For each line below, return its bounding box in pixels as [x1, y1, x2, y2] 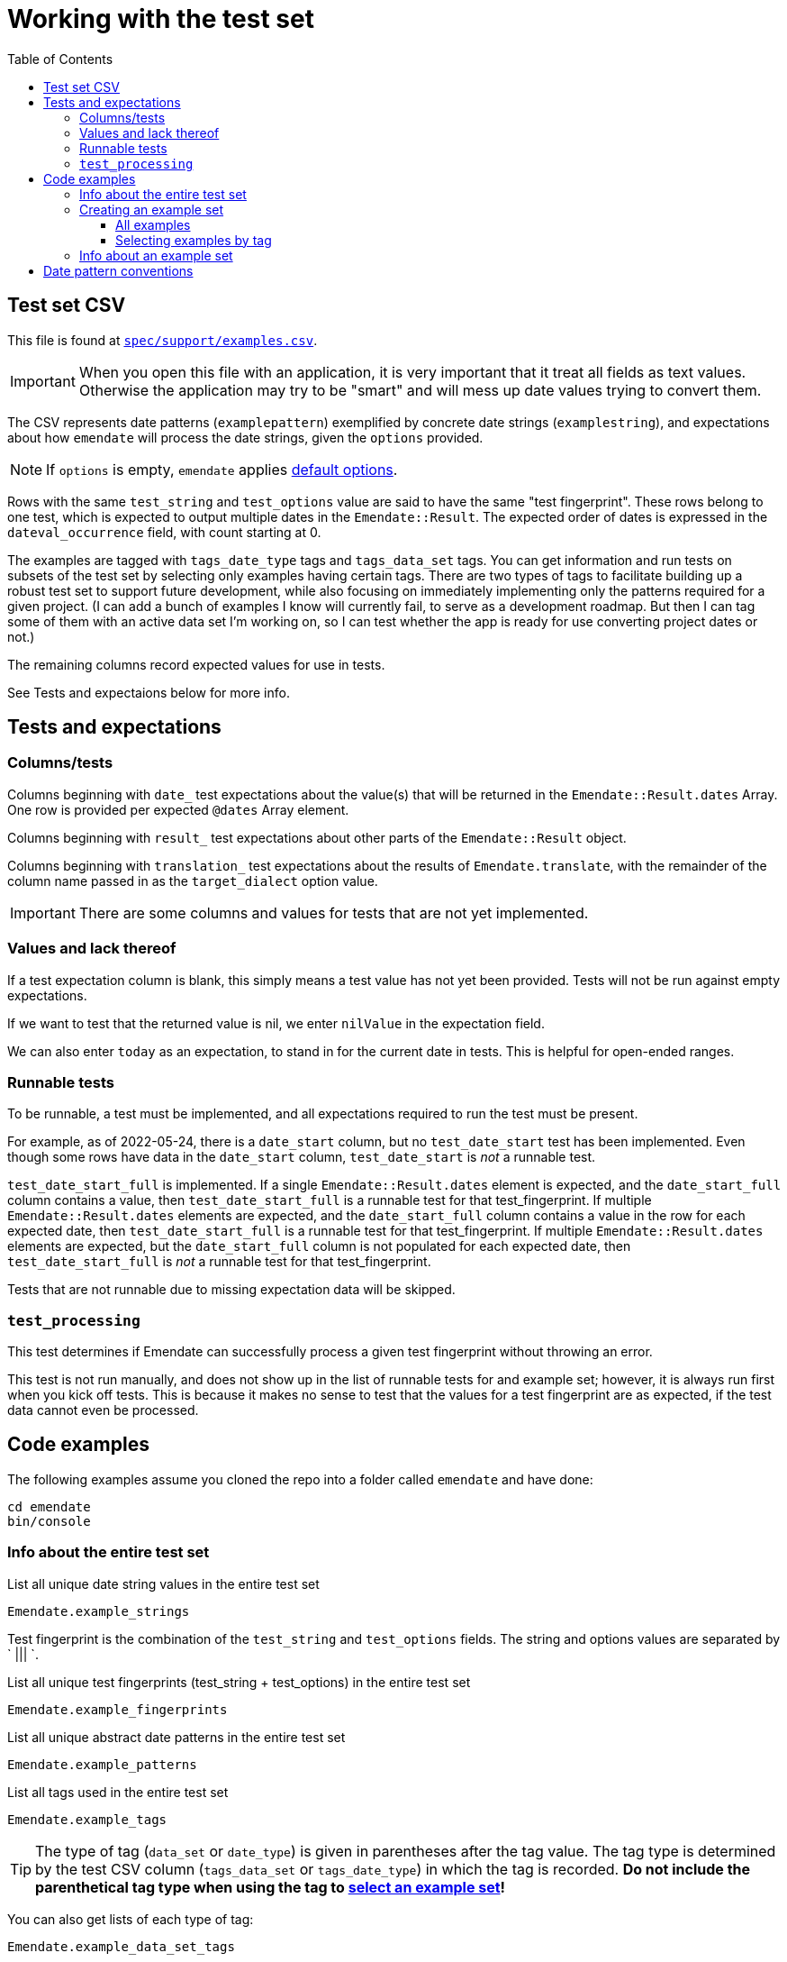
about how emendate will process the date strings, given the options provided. [7, 429, 484, 445]
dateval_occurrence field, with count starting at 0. [7, 524, 321, 540]
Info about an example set [79, 247, 233, 263]
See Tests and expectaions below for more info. [7, 684, 290, 700]
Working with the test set [7, 4, 314, 34]
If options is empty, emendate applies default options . [46, 460, 398, 479]
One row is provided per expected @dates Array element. [7, 801, 349, 817]
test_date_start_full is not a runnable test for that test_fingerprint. [7, 1254, 431, 1270]
